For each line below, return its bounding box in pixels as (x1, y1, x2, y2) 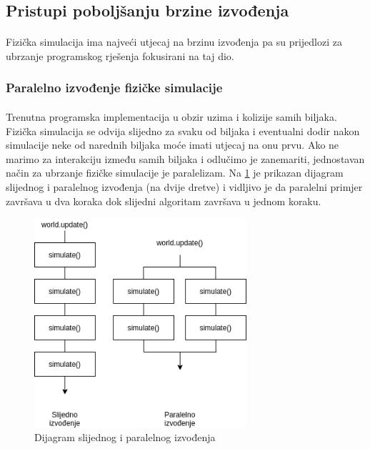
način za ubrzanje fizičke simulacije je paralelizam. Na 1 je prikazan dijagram (6, 165, 344, 180)
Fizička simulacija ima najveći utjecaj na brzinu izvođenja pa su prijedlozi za (6, 34, 343, 49)
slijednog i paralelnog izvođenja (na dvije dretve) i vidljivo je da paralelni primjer (6, 179, 363, 194)
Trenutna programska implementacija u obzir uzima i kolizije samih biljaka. (6, 109, 337, 124)
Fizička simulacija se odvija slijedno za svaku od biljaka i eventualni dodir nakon (6, 123, 360, 138)
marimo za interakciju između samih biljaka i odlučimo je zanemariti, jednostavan (6, 151, 365, 166)
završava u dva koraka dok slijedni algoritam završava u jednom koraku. (6, 193, 321, 208)
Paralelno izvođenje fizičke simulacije (6, 79, 223, 97)
